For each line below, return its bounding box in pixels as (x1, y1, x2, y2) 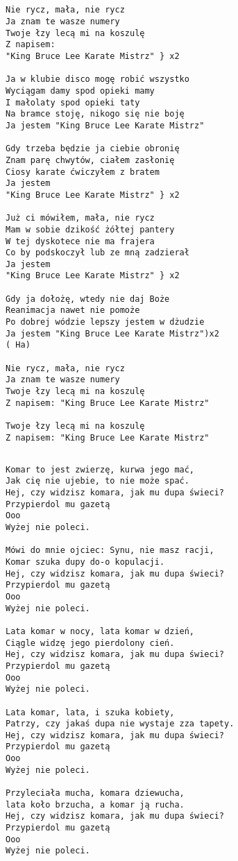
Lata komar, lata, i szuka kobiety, (6, 707, 175, 717)
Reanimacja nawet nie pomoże (6, 305, 140, 316)
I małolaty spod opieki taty (6, 97, 140, 108)
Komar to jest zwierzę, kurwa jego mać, (6, 464, 195, 475)
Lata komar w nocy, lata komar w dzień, (6, 626, 195, 636)
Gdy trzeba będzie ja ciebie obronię (6, 144, 180, 154)
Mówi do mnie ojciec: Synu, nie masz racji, (6, 545, 214, 556)
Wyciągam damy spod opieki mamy (6, 85, 155, 96)
